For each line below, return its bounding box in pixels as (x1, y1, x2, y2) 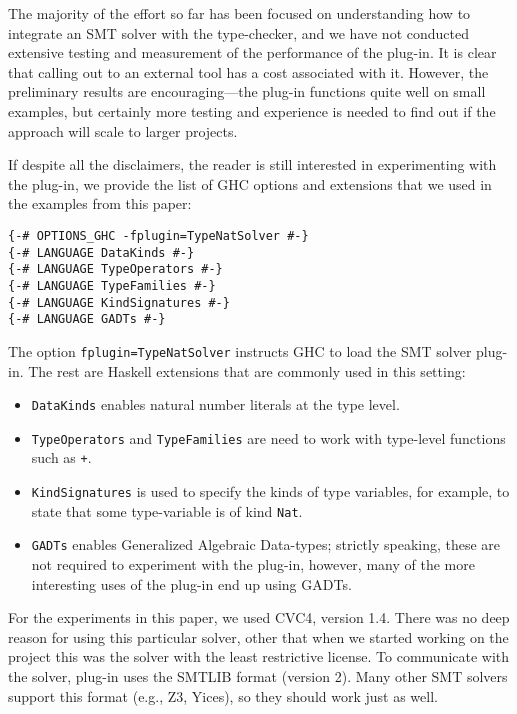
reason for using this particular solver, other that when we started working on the (8, 626, 509, 647)
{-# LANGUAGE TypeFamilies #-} (8, 278, 216, 293)
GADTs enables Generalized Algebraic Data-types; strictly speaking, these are (31, 534, 501, 555)
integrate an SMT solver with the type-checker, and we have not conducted (8, 22, 469, 43)
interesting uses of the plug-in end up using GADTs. (31, 573, 352, 594)
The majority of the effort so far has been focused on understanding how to (8, 3, 471, 23)
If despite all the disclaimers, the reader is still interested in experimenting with (8, 154, 497, 175)
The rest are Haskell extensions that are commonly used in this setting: (28, 360, 466, 381)
